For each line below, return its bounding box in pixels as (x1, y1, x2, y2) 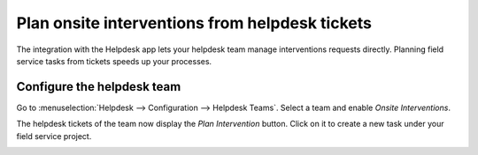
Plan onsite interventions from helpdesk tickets (16, 13, 372, 33)
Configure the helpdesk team (16, 79, 181, 94)
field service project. (16, 130, 92, 141)
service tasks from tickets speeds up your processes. (16, 55, 212, 66)
